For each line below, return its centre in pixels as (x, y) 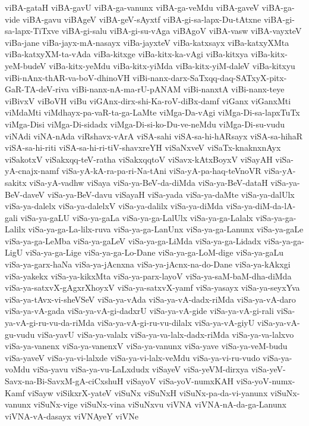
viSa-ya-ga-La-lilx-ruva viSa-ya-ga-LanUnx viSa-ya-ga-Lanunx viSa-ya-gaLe (166, 229)
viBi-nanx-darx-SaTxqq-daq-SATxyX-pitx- (210, 77)
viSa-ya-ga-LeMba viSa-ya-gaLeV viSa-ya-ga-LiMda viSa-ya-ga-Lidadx (133, 240)
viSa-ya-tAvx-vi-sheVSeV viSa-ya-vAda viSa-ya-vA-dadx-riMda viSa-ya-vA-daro (150, 299)
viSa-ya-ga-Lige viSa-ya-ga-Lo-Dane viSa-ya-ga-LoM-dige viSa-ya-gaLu (154, 252)
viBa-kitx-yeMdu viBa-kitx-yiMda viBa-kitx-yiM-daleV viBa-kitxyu (172, 65)
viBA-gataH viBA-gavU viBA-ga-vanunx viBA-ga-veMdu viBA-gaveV (132, 7)
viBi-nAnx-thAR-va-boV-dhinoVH (67, 77)
